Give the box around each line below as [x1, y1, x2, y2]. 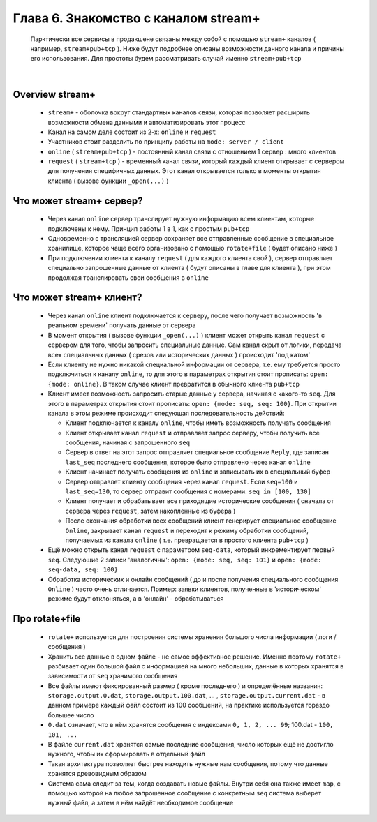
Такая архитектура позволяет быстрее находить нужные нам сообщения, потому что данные [47, 759, 328, 768]
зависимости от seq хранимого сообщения [47, 672, 178, 680]
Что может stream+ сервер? [13, 195, 143, 207]
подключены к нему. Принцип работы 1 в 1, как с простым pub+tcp [47, 224, 250, 233]
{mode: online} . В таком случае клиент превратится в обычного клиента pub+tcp [47, 380, 300, 388]
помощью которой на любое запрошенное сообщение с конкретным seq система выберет [47, 789, 321, 797]
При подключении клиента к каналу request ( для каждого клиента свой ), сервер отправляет [47, 253, 333, 262]
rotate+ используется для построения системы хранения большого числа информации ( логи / [47, 632, 337, 641]
